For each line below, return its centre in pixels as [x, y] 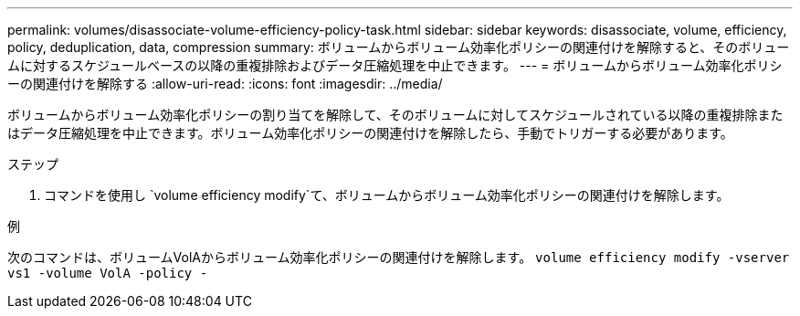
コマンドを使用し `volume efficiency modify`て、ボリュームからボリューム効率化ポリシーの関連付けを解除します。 [387, 195]
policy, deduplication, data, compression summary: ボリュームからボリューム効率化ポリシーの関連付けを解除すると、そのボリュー [399, 47]
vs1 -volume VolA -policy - [108, 273]
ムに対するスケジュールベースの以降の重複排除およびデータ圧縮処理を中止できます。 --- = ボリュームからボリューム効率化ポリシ [395, 65]
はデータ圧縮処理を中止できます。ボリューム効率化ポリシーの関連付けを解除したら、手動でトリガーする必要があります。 [370, 133]
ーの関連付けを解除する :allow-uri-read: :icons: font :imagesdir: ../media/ [225, 84]
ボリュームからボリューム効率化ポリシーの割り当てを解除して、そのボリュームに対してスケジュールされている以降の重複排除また [395, 115]
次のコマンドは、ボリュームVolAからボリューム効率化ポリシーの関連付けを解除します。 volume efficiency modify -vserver [399, 257]
